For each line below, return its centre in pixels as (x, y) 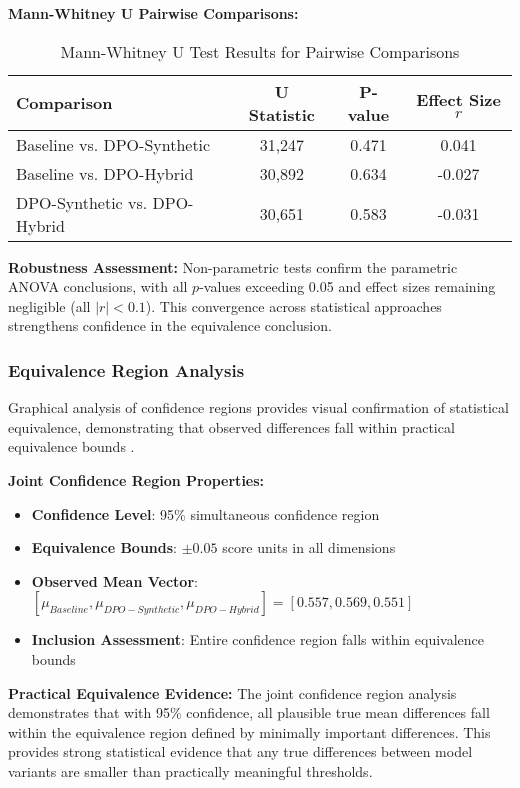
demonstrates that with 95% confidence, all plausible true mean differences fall (249, 712)
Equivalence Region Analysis (126, 369)
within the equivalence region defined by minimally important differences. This (249, 731)
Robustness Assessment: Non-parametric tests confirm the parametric (233, 266)
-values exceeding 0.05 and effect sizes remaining (347, 286)
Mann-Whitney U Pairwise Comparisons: (153, 13)
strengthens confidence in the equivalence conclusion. (170, 325)
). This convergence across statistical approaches (293, 305)
